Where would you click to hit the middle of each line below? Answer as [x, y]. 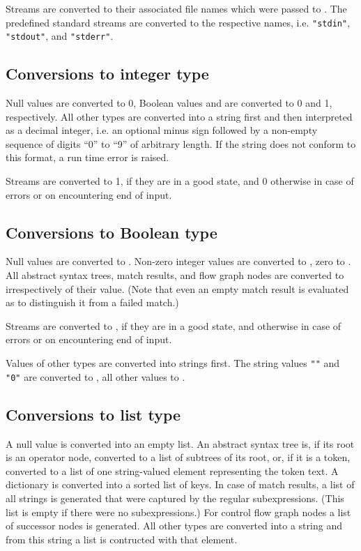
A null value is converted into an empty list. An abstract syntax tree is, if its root [180, 443]
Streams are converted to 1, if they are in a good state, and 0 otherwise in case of [180, 181]
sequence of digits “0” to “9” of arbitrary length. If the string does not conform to [181, 143]
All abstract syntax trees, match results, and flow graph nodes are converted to [175, 275]
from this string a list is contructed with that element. [122, 539]
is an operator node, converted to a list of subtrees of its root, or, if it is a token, [178, 457]
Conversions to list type [93, 414]
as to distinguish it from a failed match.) [92, 302]
